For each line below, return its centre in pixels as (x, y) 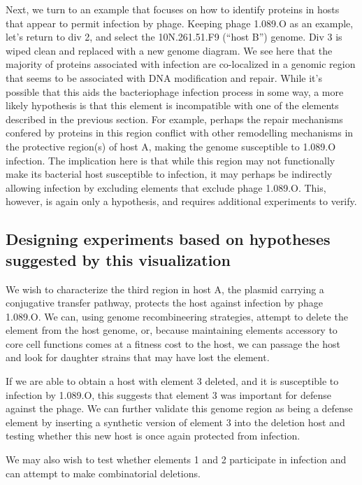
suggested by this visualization (118, 259)
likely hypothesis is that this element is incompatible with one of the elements (172, 105)
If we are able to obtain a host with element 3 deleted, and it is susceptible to (172, 381)
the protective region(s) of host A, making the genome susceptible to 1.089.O (171, 146)
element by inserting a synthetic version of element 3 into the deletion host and (175, 422)
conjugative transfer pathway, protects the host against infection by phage (164, 303)
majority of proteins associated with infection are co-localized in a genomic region (181, 64)
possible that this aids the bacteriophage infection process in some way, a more (175, 91)
